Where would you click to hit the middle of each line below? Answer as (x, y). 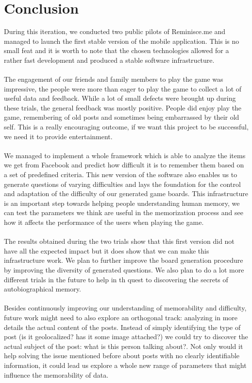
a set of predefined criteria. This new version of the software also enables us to (121, 174)
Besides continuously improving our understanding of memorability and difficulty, (125, 308)
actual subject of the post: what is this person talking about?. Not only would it (124, 346)
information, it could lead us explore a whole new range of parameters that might (125, 365)
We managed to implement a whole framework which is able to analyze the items (125, 155)
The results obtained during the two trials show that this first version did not (119, 241)
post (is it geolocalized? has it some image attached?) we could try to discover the (126, 337)
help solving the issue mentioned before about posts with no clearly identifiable (122, 356)
